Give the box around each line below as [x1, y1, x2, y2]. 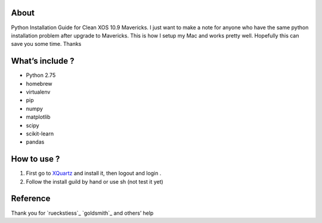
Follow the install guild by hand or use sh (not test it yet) [26, 178, 163, 185]
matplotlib [26, 113, 51, 120]
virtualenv [26, 88, 51, 95]
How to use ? [11, 154, 60, 164]
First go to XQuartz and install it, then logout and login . [26, 170, 162, 177]
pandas [26, 138, 45, 145]
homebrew [26, 80, 53, 87]
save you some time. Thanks [11, 41, 82, 48]
